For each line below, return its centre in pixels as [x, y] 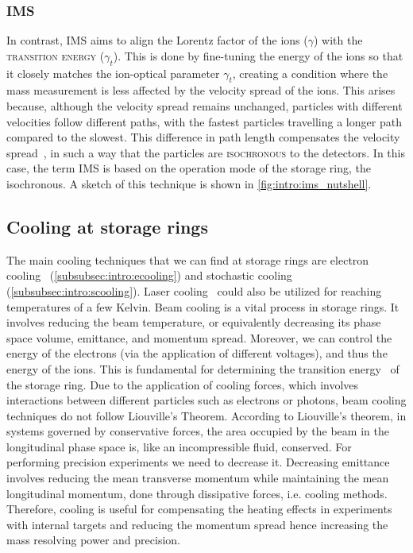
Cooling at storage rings [107, 226]
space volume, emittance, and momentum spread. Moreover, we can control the [199, 337]
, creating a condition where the [310, 73]
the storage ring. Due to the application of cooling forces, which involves [183, 384]
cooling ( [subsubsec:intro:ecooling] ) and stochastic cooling [149, 275]
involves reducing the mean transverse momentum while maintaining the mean [198, 478]
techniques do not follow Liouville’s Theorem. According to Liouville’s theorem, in [206, 415]
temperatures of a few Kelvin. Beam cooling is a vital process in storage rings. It [203, 306]
